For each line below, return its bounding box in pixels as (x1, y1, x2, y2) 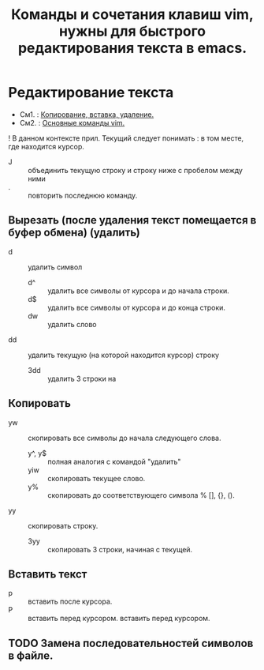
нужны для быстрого (58, 22, 206, 40)
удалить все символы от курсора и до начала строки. (47, 286, 230, 295)
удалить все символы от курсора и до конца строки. (47, 303, 226, 312)
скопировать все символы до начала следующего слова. (28, 433, 222, 442)
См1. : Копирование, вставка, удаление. (19, 109, 154, 119)
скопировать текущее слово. (47, 473, 146, 483)
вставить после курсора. (28, 597, 113, 606)
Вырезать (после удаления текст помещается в (8, 213, 257, 227)
